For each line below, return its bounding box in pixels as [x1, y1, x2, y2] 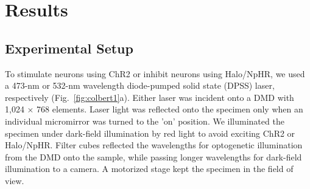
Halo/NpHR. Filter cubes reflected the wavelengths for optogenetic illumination [5, 139, 303, 151]
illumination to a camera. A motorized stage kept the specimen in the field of [5, 162, 294, 175]
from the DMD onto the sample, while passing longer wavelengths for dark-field [5, 150, 302, 163]
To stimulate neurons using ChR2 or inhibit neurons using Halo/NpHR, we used [5, 67, 305, 80]
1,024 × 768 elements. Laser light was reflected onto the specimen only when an [5, 103, 303, 115]
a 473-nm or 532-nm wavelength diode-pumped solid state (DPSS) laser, [5, 79, 275, 92]
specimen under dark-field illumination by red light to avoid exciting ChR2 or [5, 126, 295, 139]
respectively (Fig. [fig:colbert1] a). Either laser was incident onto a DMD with [5, 91, 294, 103]
